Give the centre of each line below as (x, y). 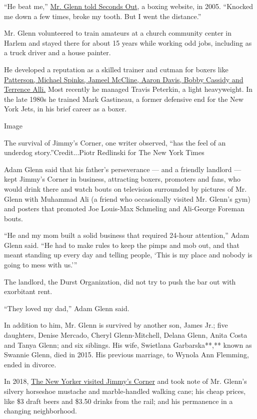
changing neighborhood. (40, 411)
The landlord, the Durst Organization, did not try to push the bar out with (120, 281)
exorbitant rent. (28, 291)
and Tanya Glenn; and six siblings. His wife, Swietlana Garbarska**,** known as (128, 344)
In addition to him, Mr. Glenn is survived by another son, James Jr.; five (116, 325)
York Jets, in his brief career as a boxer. (65, 109)
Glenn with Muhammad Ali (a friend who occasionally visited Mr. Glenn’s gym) (127, 198)
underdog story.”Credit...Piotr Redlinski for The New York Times (104, 152)
